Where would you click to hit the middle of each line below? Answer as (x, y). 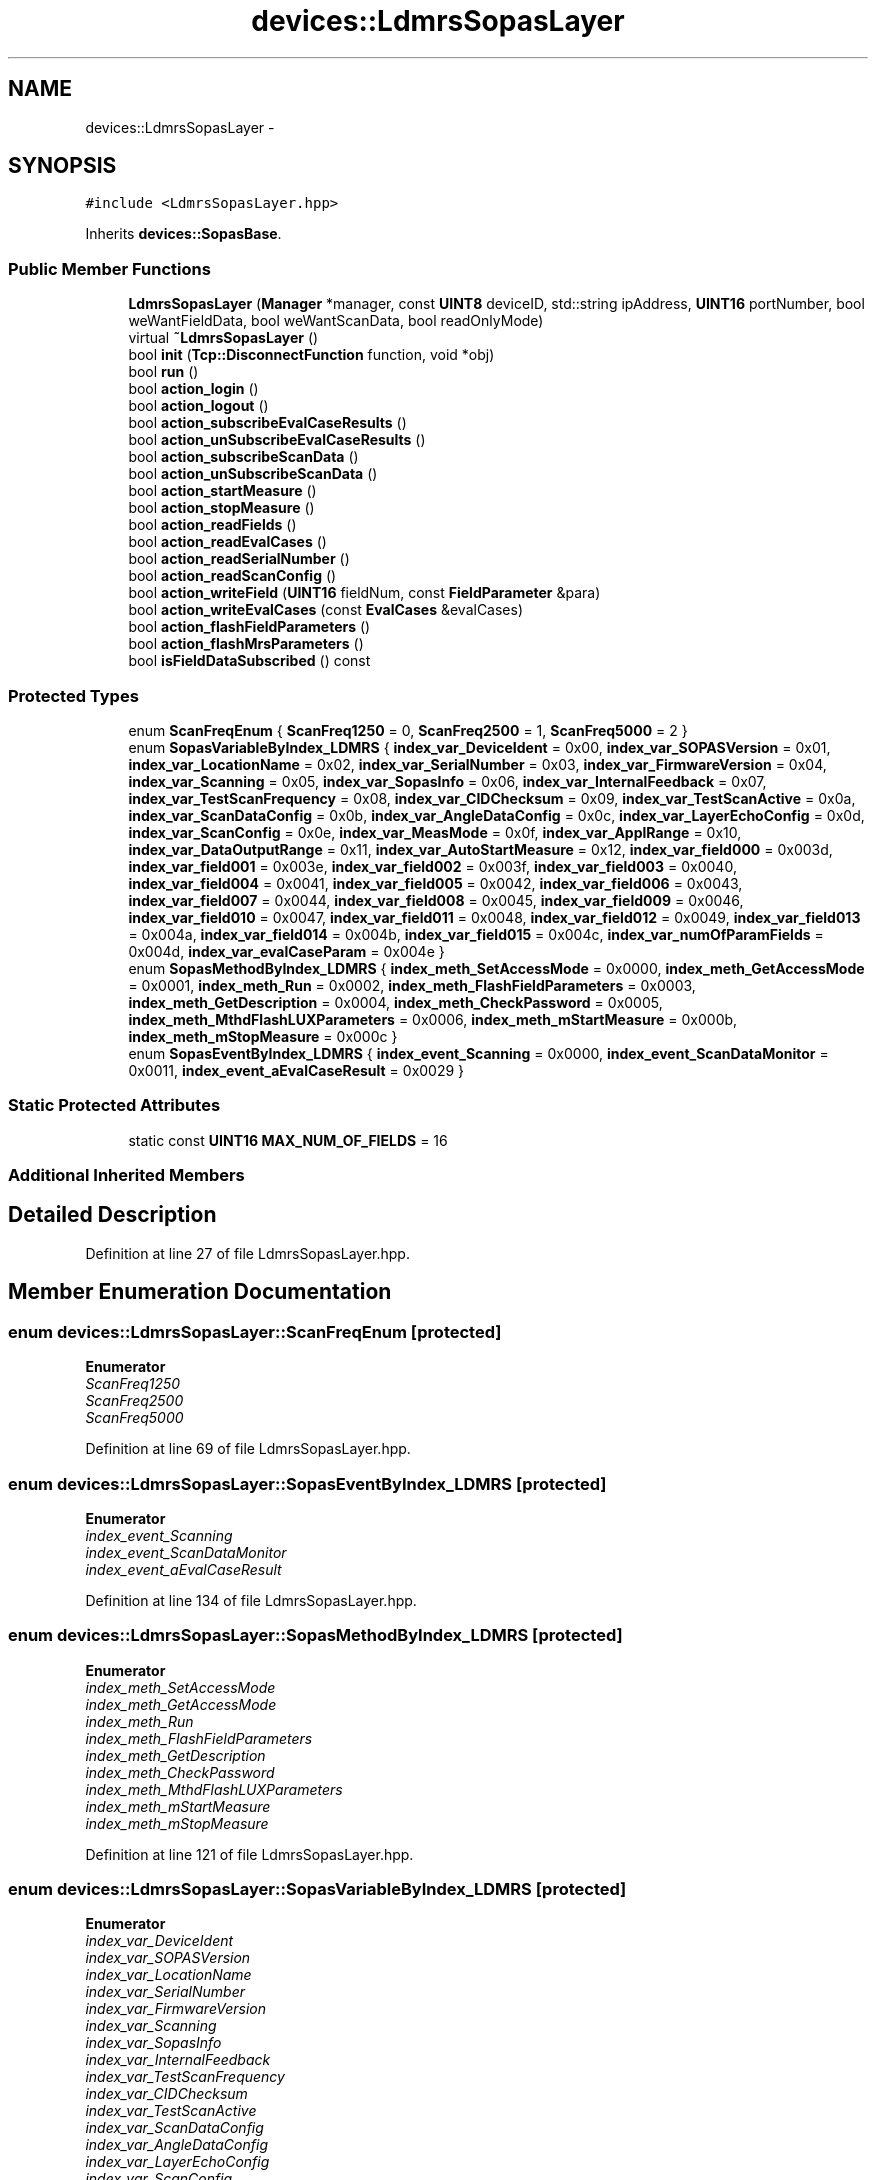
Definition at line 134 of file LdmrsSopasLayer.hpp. (251, 1600)
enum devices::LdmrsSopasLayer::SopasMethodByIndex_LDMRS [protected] (315, 1635)
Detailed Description (112, 1215)
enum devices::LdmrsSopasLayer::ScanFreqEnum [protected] (255, 1331)
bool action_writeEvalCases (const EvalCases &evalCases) (326, 610)
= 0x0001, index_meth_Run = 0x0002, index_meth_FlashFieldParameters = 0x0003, (412, 985)
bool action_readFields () (212, 525)
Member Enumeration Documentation (200, 1292)
